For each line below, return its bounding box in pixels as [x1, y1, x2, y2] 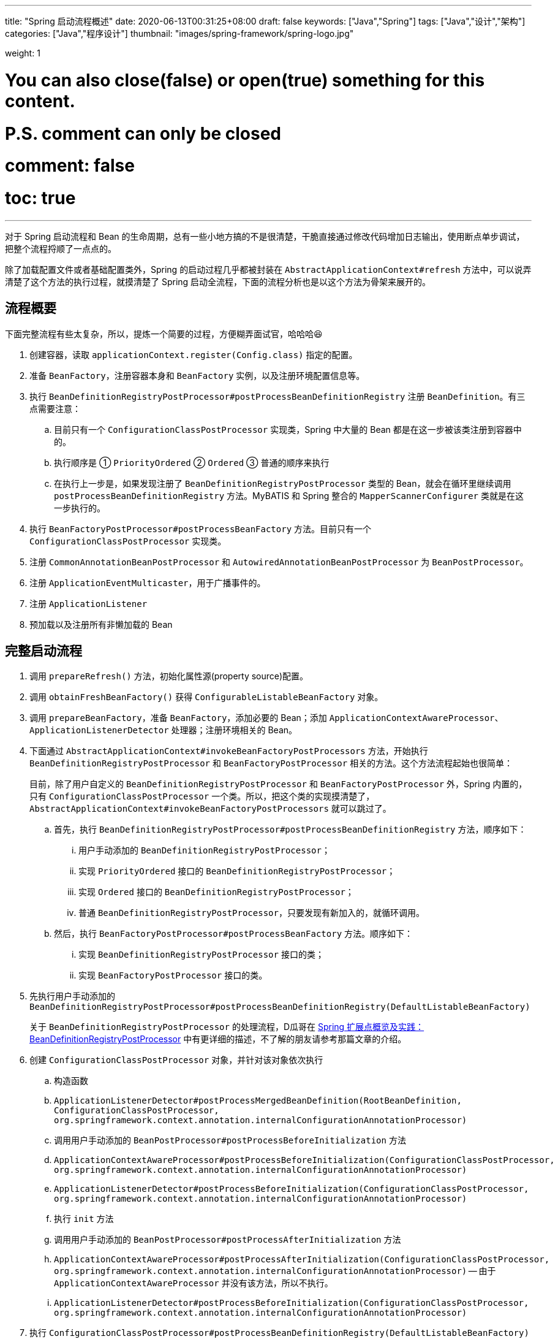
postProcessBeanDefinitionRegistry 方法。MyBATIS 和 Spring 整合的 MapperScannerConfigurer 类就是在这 [54, 490, 524, 501]
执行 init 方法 [54, 1213, 114, 1224]
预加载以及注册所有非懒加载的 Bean [29, 619, 173, 630]
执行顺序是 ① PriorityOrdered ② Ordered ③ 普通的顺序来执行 [54, 457, 330, 468]
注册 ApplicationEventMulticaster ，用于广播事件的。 [29, 577, 266, 588]
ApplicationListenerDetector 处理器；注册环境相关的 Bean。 [29, 725, 298, 736]
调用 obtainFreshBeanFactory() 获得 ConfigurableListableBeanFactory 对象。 [29, 692, 383, 703]
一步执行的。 [54, 502, 105, 513]
